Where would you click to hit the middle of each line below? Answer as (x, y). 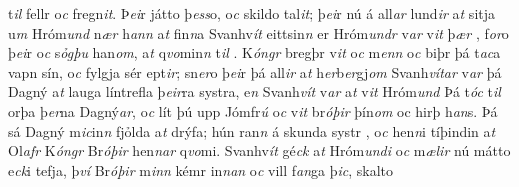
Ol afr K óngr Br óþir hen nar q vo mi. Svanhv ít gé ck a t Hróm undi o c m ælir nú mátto (259, 150)
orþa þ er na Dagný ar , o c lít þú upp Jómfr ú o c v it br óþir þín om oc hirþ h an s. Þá (253, 110)
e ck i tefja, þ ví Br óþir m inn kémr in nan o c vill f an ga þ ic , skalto (201, 169)
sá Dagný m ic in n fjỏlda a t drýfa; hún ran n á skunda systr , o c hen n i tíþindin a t (252, 130)
